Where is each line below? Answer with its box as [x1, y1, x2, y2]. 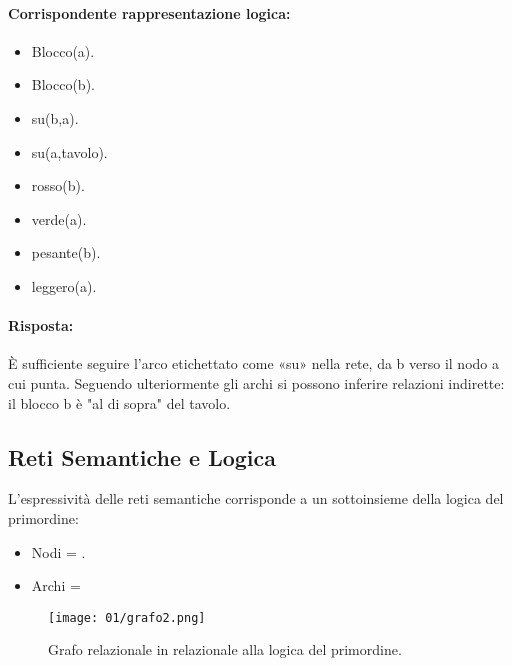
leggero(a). [31, 275, 97, 296]
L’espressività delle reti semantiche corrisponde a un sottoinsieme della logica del [8, 488, 504, 509]
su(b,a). [31, 107, 79, 128]
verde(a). [31, 208, 87, 229]
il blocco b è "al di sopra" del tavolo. [8, 392, 231, 413]
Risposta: [8, 315, 74, 336]
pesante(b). [31, 242, 101, 263]
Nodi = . [31, 541, 86, 562]
